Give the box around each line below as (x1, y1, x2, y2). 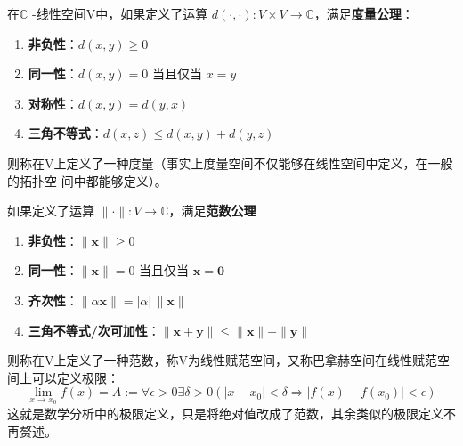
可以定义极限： (31, 368, 119, 386)
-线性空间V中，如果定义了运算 (32, 4, 208, 22)
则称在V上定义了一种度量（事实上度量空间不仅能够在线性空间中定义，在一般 (7, 153, 453, 172)
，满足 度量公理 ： (313, 4, 414, 22)
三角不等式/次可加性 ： (28, 320, 160, 339)
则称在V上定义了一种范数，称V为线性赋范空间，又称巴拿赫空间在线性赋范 (7, 351, 437, 369)
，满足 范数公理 (168, 201, 256, 220)
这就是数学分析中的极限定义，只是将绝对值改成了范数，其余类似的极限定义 (7, 403, 443, 422)
